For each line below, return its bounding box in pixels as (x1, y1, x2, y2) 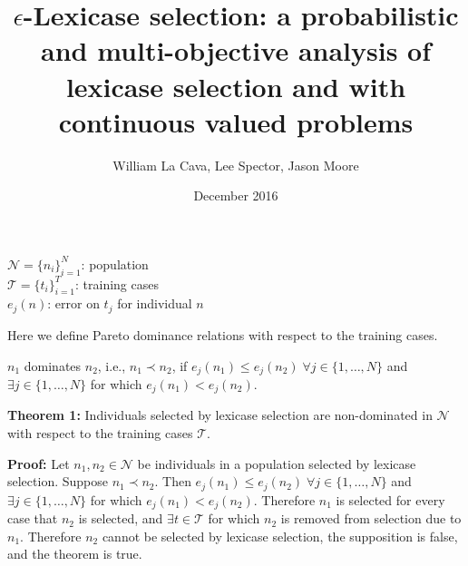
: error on (47, 294, 100, 313)
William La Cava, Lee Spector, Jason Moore (112, 155, 359, 174)
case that (7, 509, 58, 528)
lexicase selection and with (65, 67, 406, 104)
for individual (117, 294, 192, 313)
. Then (154, 472, 191, 491)
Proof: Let (7, 454, 70, 473)
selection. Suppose (7, 472, 108, 491)
